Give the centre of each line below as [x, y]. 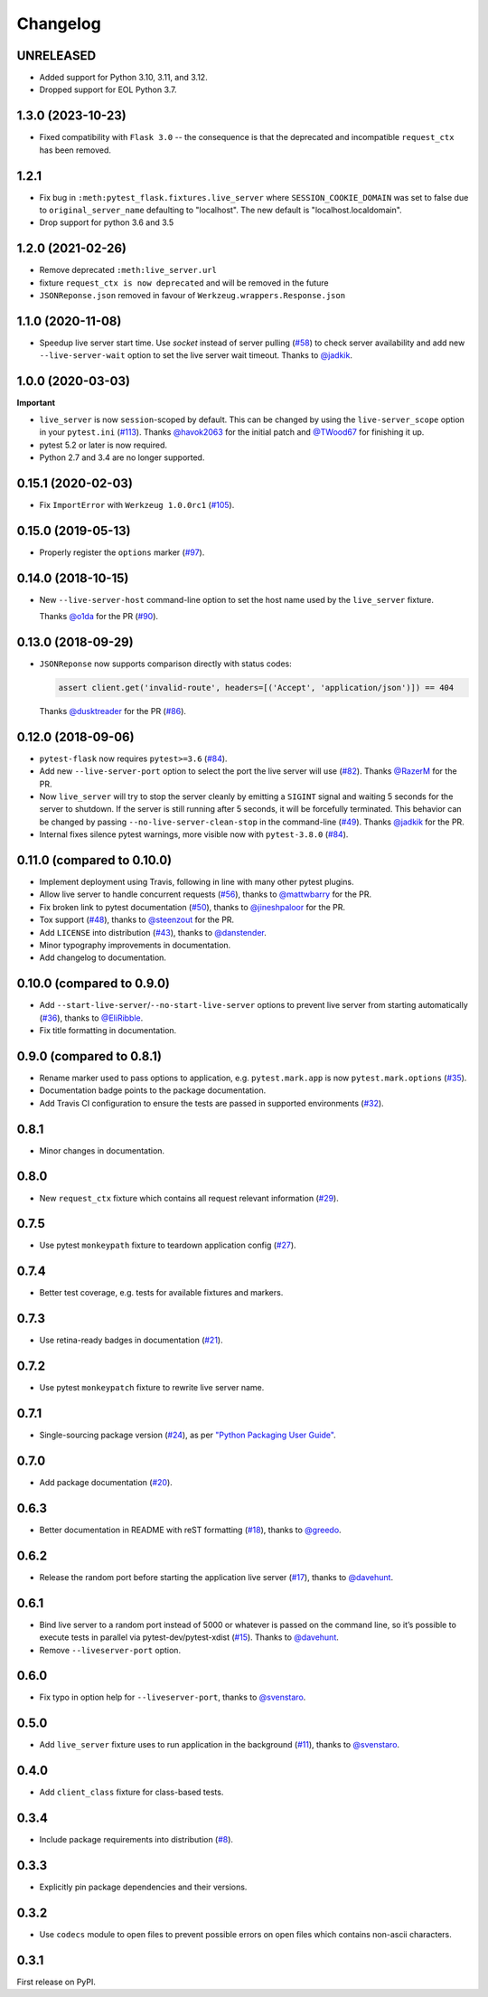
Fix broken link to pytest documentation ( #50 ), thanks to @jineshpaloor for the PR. [192, 907]
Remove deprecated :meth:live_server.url [128, 270]
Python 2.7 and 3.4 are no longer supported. [122, 457]
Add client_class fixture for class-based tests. [131, 1792]
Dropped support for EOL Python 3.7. [108, 89]
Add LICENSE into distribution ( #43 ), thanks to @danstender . [153, 932]
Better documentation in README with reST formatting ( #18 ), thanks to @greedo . [191, 1530]
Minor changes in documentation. [102, 1150]
